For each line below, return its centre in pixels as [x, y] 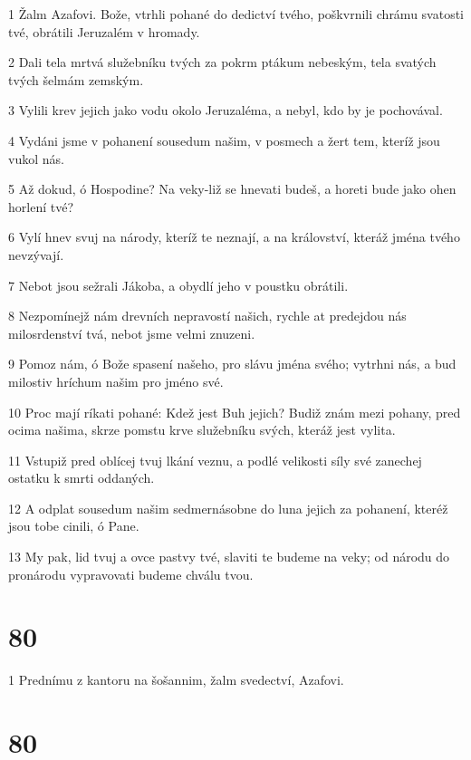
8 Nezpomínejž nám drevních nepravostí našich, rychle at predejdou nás [207, 316]
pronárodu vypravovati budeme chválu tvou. [131, 574]
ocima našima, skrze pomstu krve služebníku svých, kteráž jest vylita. [202, 430]
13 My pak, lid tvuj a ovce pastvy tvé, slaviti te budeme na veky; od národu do [229, 557]
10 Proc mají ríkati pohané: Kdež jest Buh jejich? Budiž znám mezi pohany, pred [235, 412]
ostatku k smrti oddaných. [82, 478]
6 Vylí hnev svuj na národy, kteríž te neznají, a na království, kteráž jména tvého [234, 237]
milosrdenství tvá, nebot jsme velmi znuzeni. [132, 333]
